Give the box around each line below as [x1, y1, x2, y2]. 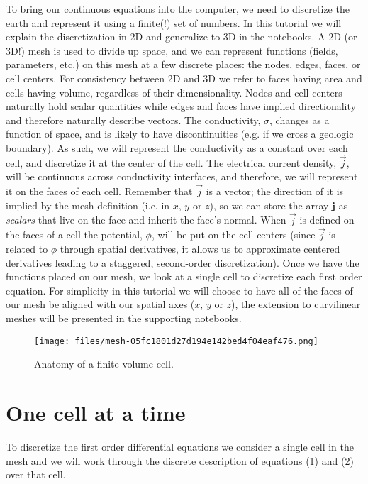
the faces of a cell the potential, [6, 227, 143, 242]
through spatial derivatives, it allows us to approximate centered [60, 241, 340, 255]
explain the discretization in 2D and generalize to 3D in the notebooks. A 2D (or [6, 29, 357, 44]
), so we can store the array [209, 197, 329, 212]
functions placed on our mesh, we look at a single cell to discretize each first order [6, 269, 362, 284]
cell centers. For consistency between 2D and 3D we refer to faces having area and [6, 70, 362, 85]
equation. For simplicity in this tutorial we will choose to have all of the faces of [6, 282, 353, 297]
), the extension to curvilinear [231, 297, 361, 312]
